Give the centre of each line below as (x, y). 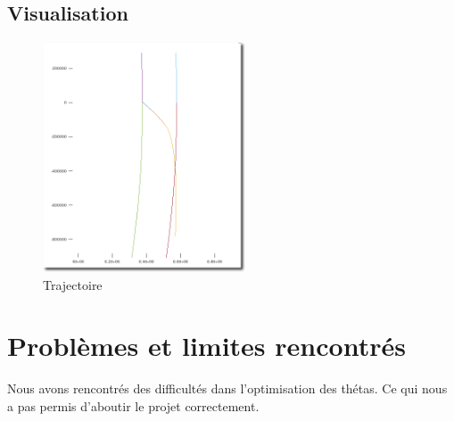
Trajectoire (73, 284)
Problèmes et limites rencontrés (206, 346)
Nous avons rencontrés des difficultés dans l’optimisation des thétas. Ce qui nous (227, 388)
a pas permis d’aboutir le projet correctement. (133, 405)
